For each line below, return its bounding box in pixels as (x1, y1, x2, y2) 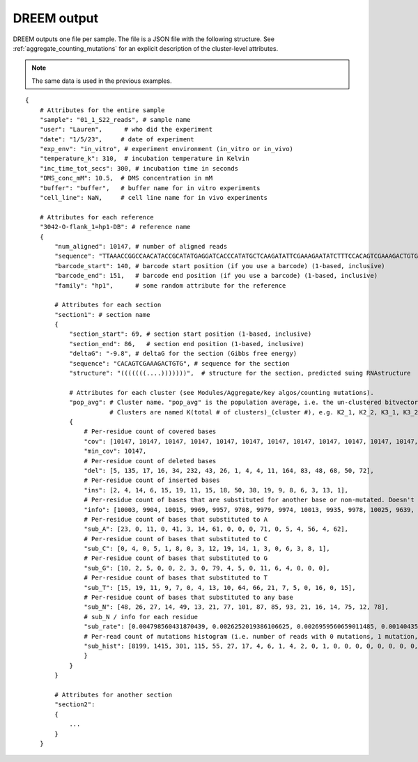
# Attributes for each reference (39, 213, 155, 221)
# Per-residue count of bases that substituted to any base (84, 593, 294, 602)
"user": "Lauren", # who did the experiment (39, 125, 212, 134)
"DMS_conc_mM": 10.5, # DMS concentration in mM (39, 174, 212, 182)
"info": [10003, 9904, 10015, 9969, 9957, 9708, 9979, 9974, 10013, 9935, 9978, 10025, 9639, (84, 506, 415, 513)
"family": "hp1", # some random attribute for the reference (54, 281, 286, 289)
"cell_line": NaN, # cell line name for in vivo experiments (39, 194, 268, 202)
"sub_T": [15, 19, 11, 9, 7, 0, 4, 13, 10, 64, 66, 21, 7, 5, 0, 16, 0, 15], (84, 584, 356, 591)
